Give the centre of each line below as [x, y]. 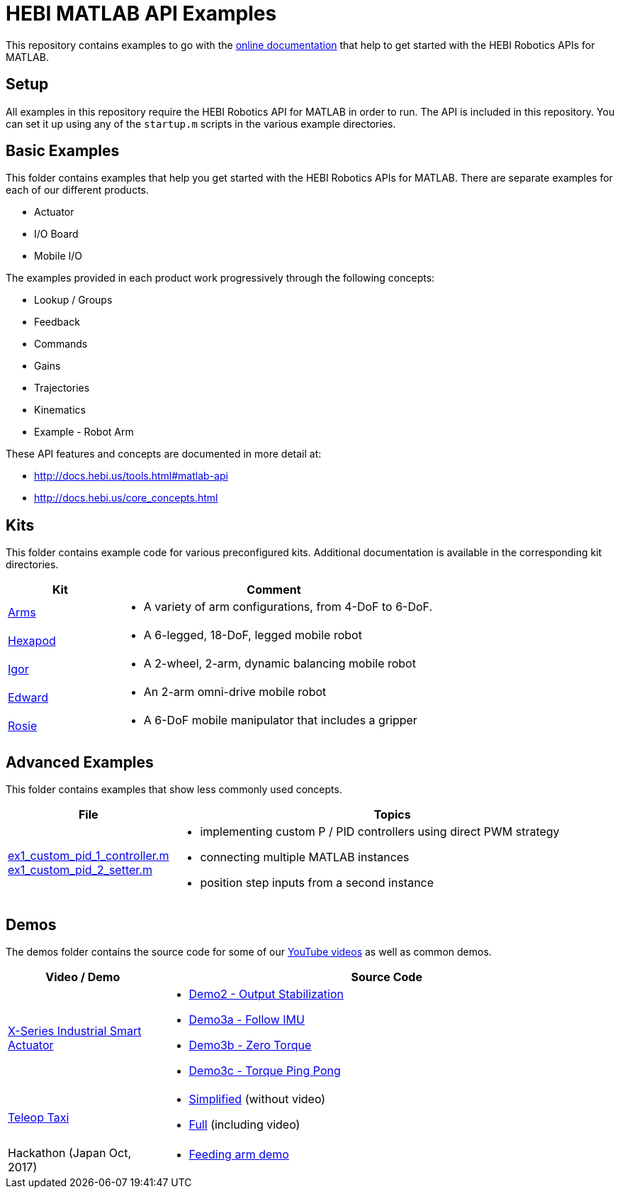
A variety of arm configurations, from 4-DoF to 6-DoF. [288, 607]
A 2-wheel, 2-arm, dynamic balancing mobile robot [280, 664]
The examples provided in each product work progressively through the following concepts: [220, 278]
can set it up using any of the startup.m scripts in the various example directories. [201, 123]
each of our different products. [78, 190]
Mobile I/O [58, 256]
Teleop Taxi [39, 1117]
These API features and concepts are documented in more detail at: [164, 454]
